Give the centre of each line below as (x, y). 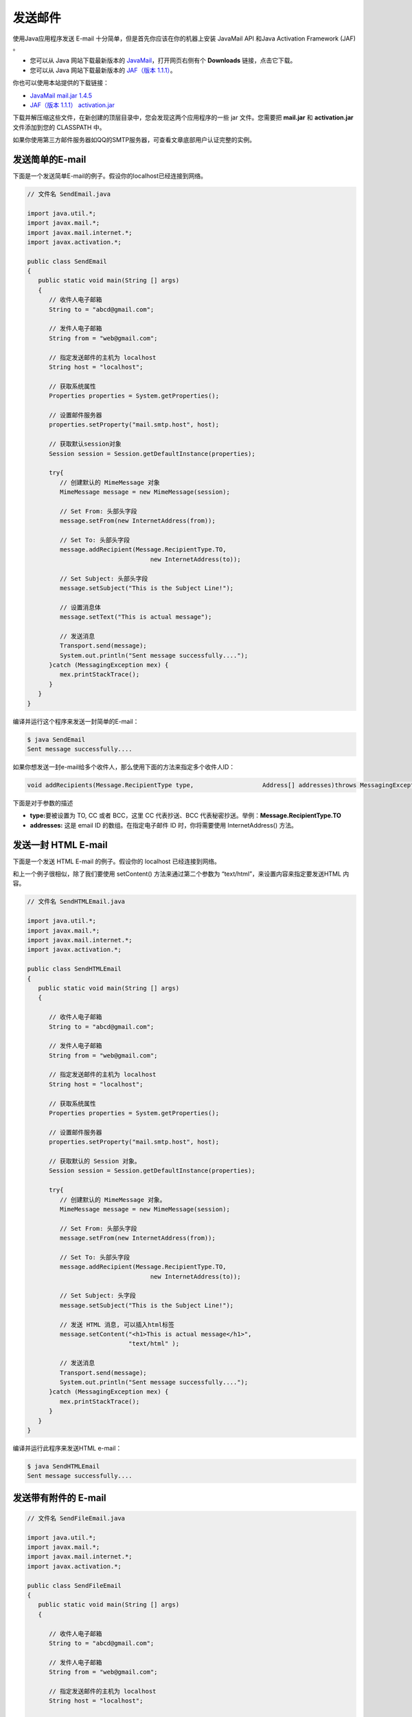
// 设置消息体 (80, 607)
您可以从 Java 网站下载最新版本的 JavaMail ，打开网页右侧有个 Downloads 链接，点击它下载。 (163, 60)
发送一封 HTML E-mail (60, 845)
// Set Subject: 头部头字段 (104, 578)
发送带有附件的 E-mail (59, 1498)
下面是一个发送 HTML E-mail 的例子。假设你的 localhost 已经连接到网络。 (117, 861)
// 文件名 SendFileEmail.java (76, 1518)
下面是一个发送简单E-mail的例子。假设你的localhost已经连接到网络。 (110, 176)
